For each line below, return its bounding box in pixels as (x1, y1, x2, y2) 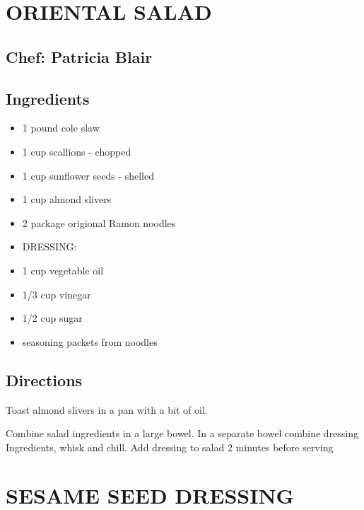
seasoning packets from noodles (22, 334, 158, 349)
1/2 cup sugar (22, 311, 83, 325)
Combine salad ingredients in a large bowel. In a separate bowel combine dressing (6, 426, 359, 441)
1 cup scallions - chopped (22, 144, 131, 158)
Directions (6, 369, 83, 390)
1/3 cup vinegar (22, 286, 91, 301)
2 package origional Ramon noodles (22, 215, 176, 230)
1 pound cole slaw (22, 120, 100, 135)
